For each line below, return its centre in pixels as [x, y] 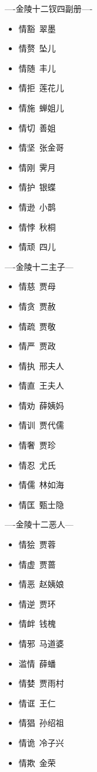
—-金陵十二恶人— [39, 524]
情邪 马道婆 [41, 643]
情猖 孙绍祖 [41, 723]
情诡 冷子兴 [41, 742]
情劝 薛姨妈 [41, 405]
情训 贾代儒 [41, 425]
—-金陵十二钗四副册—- [49, 8]
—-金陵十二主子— [39, 266]
